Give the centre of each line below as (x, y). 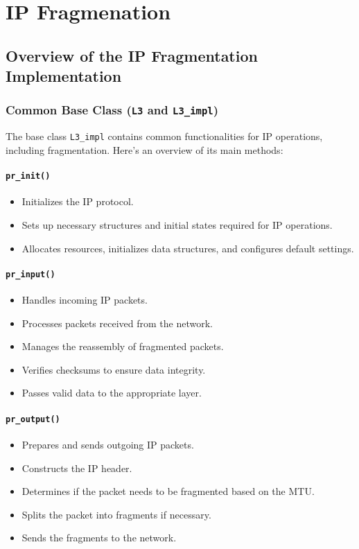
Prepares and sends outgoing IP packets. (108, 444)
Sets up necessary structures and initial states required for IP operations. (177, 225)
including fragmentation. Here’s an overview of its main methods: (145, 149)
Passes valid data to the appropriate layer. (112, 393)
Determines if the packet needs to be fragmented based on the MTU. (168, 491)
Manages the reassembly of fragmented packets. (123, 346)
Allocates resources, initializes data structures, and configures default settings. (188, 248)
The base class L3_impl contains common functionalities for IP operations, (164, 136)
